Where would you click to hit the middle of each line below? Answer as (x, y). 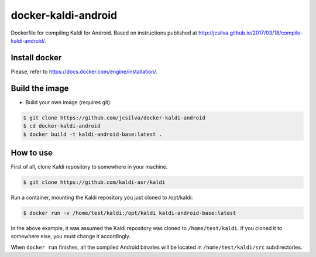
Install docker (36, 58)
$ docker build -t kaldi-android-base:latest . (92, 134)
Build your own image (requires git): (68, 102)
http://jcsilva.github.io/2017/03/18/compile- (250, 33)
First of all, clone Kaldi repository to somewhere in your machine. (89, 167)
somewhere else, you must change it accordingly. (71, 237)
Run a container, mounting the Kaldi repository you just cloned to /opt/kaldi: (102, 197)
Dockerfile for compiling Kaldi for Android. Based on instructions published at (104, 33)
